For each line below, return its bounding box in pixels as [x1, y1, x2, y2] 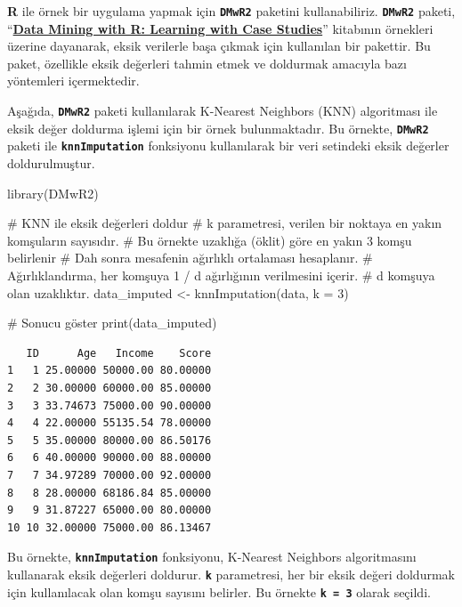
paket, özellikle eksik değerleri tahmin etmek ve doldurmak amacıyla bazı [7, 53, 407, 72]
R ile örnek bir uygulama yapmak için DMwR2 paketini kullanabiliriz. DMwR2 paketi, [7, 2, 456, 20]
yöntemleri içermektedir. [7, 71, 140, 90]
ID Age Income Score [26, 346, 212, 360]
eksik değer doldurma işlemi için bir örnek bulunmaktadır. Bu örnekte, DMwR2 [7, 118, 429, 137]
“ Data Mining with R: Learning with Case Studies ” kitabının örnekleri [7, 19, 434, 37]
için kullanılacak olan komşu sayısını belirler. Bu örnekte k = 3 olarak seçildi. [7, 582, 431, 601]
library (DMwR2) [7, 183, 99, 202]
